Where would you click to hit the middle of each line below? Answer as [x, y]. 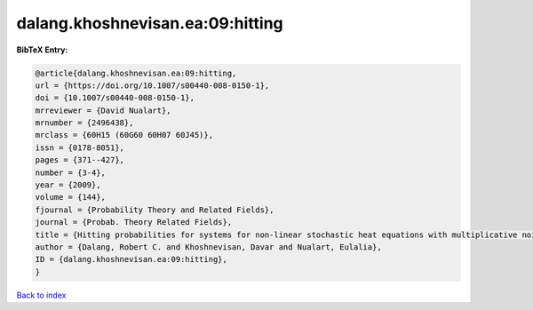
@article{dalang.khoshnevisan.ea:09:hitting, [136, 73]
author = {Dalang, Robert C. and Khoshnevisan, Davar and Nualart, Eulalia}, [208, 247]
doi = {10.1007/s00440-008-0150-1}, [115, 98]
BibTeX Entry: [42, 50]
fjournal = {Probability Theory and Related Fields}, [155, 210]
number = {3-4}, [71, 172]
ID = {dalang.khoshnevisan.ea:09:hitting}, [131, 259]
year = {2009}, [68, 185]
